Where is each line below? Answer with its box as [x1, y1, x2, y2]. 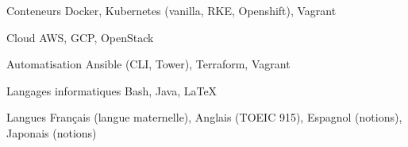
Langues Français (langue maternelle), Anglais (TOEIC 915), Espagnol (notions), [6, 109, 402, 126]
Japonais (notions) [6, 124, 97, 141]
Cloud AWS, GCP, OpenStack [6, 29, 154, 45]
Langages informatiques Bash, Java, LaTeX [6, 82, 217, 99]
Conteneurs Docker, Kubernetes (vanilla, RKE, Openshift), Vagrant [6, 2, 337, 18]
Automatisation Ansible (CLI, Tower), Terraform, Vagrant [6, 56, 291, 72]
